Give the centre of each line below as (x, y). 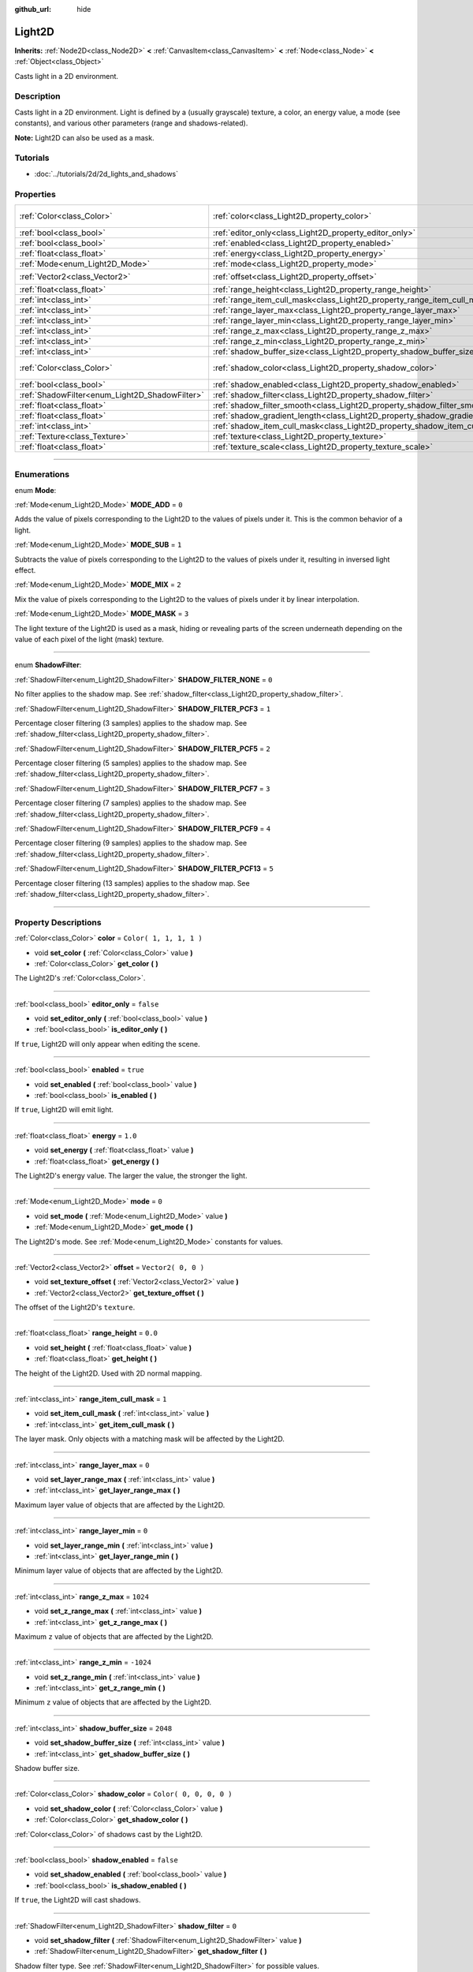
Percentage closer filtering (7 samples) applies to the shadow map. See (131, 803)
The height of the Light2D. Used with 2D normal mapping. (108, 1373)
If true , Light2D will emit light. (64, 1110)
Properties (35, 194)
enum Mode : (35, 490)
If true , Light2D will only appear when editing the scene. (107, 1044)
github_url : (33, 9)
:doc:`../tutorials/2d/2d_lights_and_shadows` (106, 174)
